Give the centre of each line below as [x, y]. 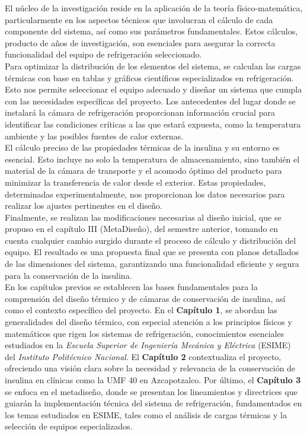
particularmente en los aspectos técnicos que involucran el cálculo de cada [139, 19]
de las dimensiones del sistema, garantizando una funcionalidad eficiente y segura [152, 264]
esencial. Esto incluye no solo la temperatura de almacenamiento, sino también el [152, 159]
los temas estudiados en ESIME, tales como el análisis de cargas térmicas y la [146, 414]
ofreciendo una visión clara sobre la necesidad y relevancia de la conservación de [150, 368]
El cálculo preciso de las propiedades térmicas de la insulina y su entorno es [142, 147]
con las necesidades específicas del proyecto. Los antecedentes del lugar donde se [150, 101]
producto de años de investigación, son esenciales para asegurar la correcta [140, 42]
